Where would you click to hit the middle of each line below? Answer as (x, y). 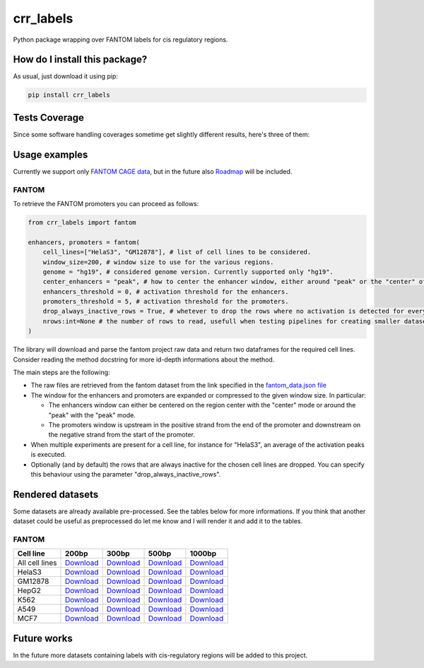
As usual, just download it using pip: (65, 76)
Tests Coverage (48, 118)
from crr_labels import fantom (82, 222)
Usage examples (51, 154)
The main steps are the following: (61, 372)
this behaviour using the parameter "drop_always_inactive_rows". (126, 474)
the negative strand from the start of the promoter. (122, 435)
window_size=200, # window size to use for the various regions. (158, 262)
